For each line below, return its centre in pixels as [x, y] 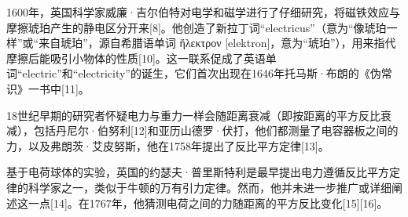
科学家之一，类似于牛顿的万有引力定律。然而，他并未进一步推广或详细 [210, 187]
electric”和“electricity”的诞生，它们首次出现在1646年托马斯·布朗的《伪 [202, 73]
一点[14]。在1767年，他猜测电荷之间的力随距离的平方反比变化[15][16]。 [208, 203]
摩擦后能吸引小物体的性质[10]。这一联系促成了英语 [136, 58]
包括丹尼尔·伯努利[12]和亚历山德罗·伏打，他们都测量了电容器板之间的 [216, 130]
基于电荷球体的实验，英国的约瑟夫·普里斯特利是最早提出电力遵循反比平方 [198, 172]
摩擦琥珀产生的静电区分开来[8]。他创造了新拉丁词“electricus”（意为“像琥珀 [197, 27]
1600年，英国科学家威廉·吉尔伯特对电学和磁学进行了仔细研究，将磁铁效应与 [203, 12]
